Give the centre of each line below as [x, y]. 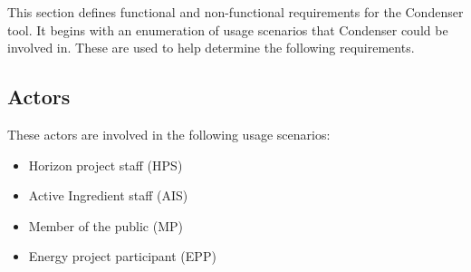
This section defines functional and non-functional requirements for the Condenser [235, 12]
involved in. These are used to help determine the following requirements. [211, 48]
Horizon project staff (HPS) [106, 165]
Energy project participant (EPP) [122, 256]
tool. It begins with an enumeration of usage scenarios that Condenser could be [228, 29]
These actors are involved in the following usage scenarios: [169, 134]
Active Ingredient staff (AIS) [108, 195]
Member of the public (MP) [106, 225]
